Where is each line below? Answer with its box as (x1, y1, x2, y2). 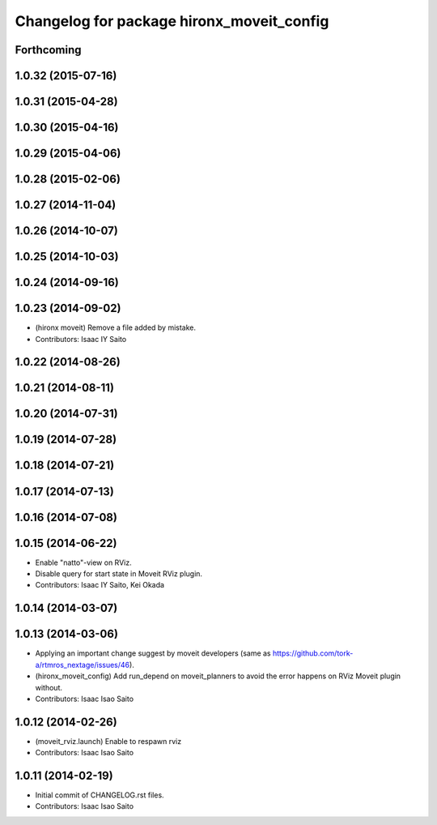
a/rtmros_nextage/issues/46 (35, 660, 130, 669)
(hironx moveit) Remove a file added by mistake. (35, 323, 197, 332)
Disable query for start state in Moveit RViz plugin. (35, 569, 202, 579)
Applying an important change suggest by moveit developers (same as (35, 648, 271, 658)
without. (35, 682, 62, 692)
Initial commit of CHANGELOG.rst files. (35, 790, 165, 800)
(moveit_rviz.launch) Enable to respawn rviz (35, 736, 182, 746)
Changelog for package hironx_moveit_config (15, 12, 329, 30)
